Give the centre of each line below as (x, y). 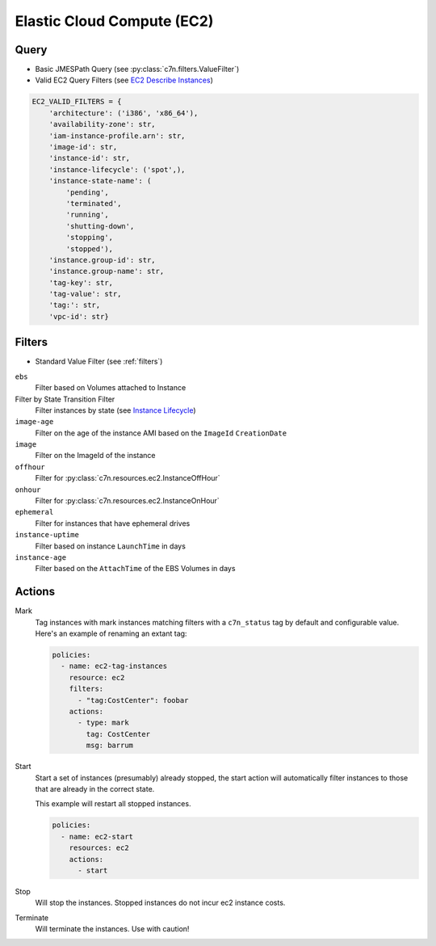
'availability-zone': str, (103, 124)
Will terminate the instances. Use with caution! (112, 929)
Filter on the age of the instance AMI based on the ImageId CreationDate (161, 433)
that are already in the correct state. (95, 788)
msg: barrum (109, 746)
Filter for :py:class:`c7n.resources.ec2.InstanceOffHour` (128, 478)
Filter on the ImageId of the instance (95, 456)
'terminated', (94, 203)
